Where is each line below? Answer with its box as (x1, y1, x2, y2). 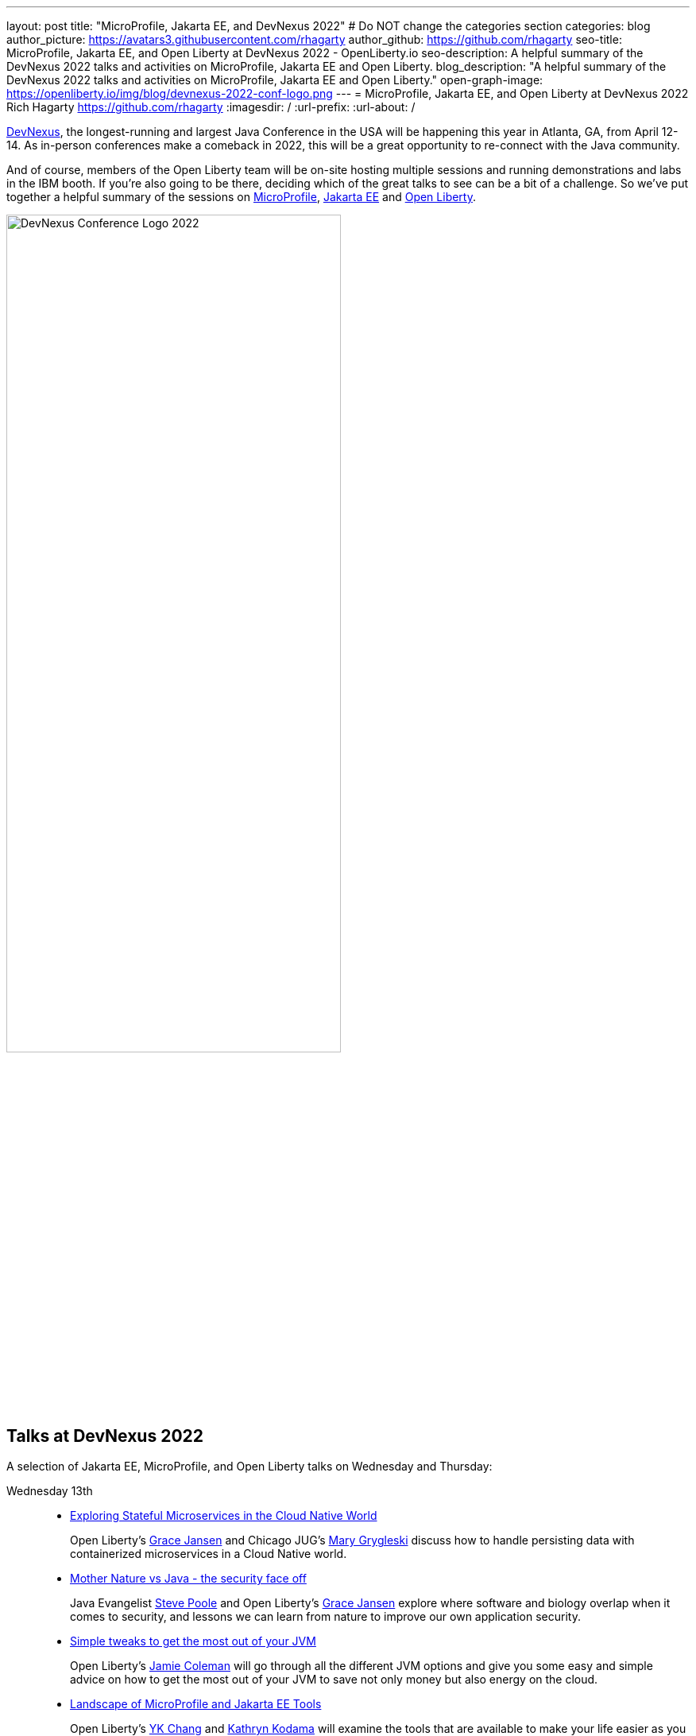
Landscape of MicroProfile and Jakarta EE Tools (70, 1697, 322, 1711)
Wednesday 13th (6, 1484, 93, 1498)
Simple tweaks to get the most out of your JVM (70, 1634, 316, 1649)
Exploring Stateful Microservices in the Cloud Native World (70, 1509, 377, 1523)
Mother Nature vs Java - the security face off (70, 1571, 307, 1586)
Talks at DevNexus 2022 (6, 1425, 204, 1446)
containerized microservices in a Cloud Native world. (70, 1547, 347, 1561)
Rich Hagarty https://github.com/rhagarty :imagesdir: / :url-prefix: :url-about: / (6, 100, 416, 114)
